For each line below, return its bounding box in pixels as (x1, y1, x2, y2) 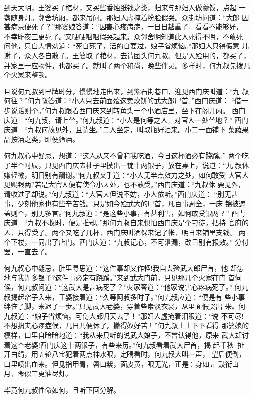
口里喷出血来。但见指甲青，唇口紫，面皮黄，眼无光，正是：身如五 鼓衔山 (4, 358, 239, 369)
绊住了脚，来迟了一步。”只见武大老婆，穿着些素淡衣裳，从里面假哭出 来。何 (4, 301, 246, 311)
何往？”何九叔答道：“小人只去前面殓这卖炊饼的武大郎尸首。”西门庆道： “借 (4, 95, 242, 106)
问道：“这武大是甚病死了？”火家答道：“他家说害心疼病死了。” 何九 (38, 282, 249, 292)
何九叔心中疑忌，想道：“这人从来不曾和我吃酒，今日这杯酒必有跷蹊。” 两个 (4, 150, 242, 161)
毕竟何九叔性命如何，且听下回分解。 (4, 384, 120, 395)
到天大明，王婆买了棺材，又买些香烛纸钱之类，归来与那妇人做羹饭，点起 (4, 2, 236, 12)
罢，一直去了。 (4, 246, 52, 257)
